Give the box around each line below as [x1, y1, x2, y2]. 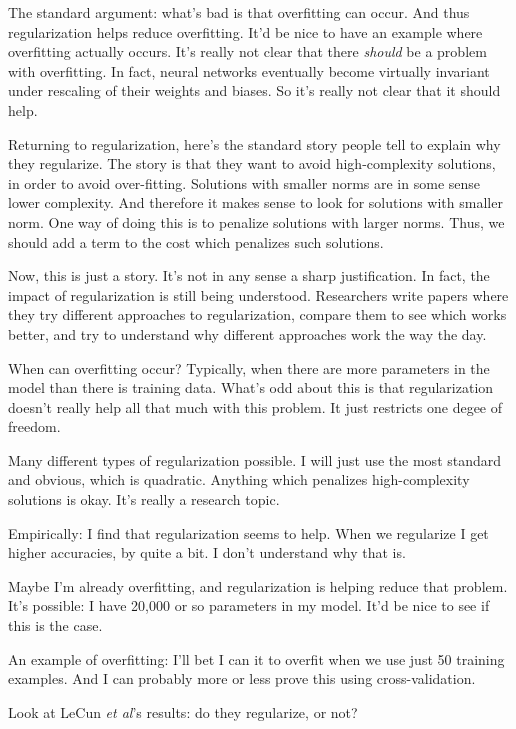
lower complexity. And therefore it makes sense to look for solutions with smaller [8, 192, 503, 213]
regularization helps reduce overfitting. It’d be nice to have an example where [8, 21, 483, 42]
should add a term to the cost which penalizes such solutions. [8, 231, 384, 252]
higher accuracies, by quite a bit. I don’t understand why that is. [8, 542, 406, 563]
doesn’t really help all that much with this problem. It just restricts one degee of [8, 396, 503, 417]
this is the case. [8, 615, 103, 636]
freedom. [8, 416, 61, 437]
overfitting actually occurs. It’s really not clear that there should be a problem [8, 41, 487, 62]
